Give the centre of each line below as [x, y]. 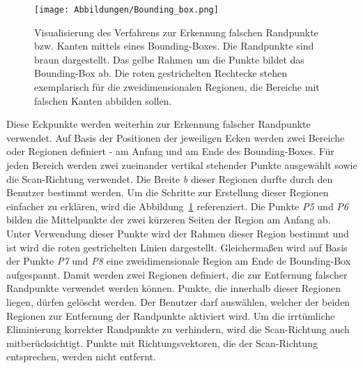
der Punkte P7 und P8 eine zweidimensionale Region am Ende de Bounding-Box [179, 261]
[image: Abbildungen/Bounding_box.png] [126, 10]
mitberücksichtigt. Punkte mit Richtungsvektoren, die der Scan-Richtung [162, 343]
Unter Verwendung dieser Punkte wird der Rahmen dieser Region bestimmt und [178, 233]
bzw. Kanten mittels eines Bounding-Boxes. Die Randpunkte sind [174, 46]
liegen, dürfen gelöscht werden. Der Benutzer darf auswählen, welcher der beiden [178, 301]
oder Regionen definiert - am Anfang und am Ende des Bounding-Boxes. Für [170, 151]
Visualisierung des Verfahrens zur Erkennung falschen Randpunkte [176, 32]
